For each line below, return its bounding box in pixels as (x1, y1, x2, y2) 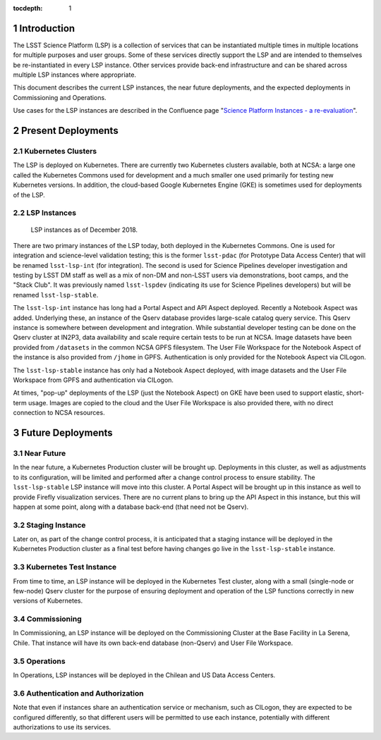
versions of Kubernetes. (13, 596, 83, 605)
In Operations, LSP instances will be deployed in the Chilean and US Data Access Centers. (13, 671, 276, 679)
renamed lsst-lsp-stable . (13, 290, 99, 299)
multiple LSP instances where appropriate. (13, 70, 137, 79)
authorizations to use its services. (13, 722, 111, 731)
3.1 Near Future (13, 448, 66, 458)
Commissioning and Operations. (13, 93, 107, 101)
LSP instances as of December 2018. (30, 226, 138, 234)
